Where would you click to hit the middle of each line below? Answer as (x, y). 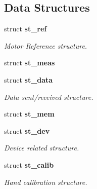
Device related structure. (42, 148)
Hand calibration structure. (46, 182)
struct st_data (29, 79)
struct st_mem (29, 114)
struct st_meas (30, 63)
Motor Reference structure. (46, 45)
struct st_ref (26, 29)
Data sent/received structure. (49, 97)
